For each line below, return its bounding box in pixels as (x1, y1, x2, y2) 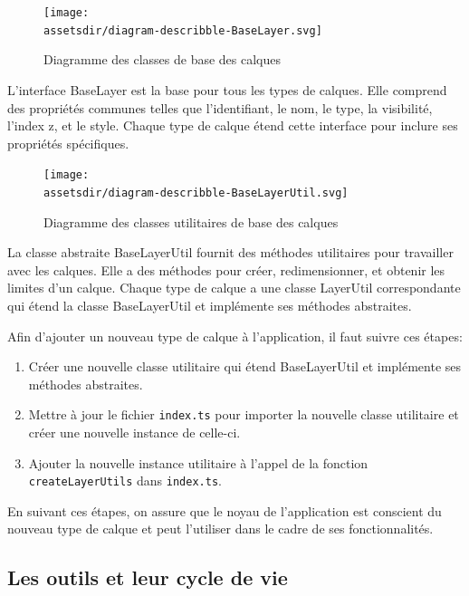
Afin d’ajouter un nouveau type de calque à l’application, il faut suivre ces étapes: (7, 326, 463, 345)
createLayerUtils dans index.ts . (28, 471, 222, 490)
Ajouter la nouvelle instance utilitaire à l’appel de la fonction (28, 453, 368, 472)
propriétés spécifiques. (7, 133, 129, 152)
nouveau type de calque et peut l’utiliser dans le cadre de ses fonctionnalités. (7, 519, 434, 538)
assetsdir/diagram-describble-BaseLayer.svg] (43, 24, 322, 37)
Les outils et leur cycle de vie (7, 563, 288, 591)
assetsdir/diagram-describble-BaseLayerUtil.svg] (43, 186, 349, 199)
